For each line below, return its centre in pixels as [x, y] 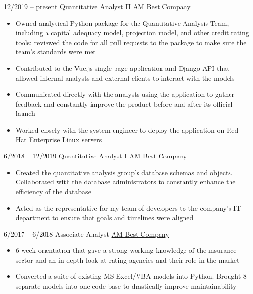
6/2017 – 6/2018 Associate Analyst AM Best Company [87, 234]
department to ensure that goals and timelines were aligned [104, 217]
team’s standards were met [56, 52]
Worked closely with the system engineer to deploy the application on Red [127, 129]
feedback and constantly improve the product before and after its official [124, 103]
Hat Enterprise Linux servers [59, 139]
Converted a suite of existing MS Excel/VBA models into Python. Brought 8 [131, 276]
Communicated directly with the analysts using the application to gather [125, 94]
